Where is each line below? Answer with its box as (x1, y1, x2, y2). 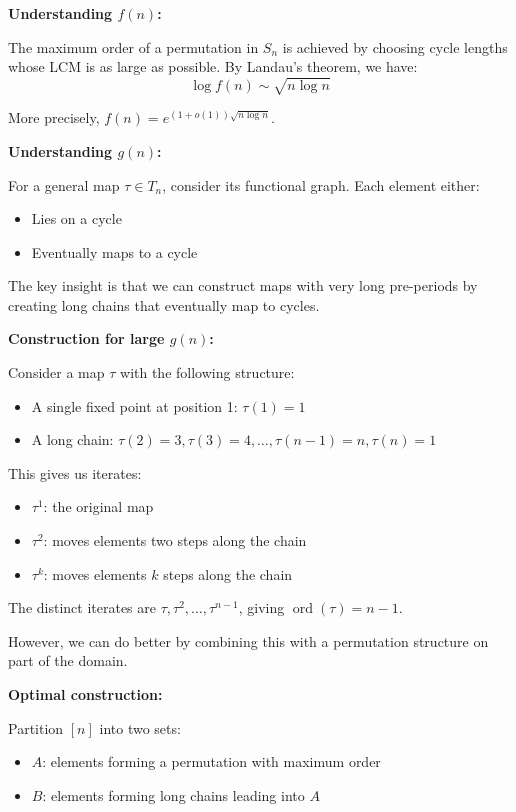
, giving (238, 597, 285, 618)
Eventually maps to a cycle (31, 241, 198, 262)
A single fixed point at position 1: (31, 395, 238, 416)
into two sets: (99, 717, 181, 738)
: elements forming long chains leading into (42, 784, 305, 805)
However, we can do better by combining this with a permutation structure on (8, 630, 489, 651)
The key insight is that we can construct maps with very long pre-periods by (8, 275, 478, 296)
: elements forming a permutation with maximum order (42, 751, 381, 772)
